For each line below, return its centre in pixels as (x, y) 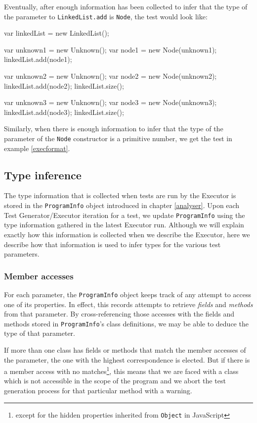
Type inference (43, 175)
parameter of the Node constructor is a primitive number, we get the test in (118, 138)
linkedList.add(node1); (38, 59)
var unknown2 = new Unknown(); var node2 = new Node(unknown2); (110, 76)
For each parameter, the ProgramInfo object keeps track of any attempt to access (128, 294)
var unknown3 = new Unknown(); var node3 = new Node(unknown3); (110, 102)
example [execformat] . (37, 148)
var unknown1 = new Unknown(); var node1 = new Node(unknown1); (110, 49)
